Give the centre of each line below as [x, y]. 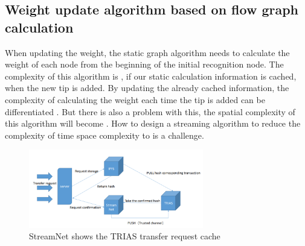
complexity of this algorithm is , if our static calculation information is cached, [151, 76]
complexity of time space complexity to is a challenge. [104, 135]
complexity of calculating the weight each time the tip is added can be [135, 99]
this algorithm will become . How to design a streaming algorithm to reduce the [153, 123]
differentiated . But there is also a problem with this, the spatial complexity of [150, 111]
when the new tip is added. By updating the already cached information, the [147, 88]
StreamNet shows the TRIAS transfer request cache [125, 236]
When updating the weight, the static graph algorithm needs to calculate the [147, 52]
